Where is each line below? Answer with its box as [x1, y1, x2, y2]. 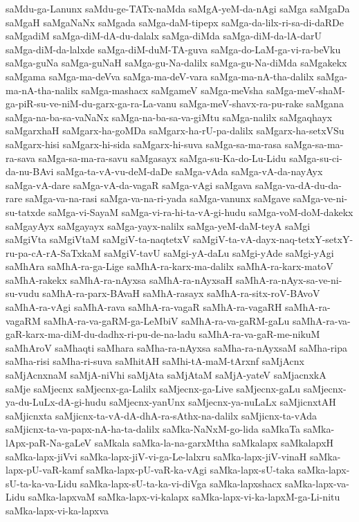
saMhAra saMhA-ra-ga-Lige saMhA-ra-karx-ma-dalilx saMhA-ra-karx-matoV [6, 259, 333, 273]
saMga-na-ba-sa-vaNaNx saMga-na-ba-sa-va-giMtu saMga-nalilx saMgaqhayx [6, 109, 333, 124]
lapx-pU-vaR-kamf [6, 462, 84, 477]
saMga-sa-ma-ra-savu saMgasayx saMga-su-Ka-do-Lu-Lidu [38, 150, 286, 165]
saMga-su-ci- [289, 150, 342, 165]
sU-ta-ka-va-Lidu [6, 476, 77, 490]
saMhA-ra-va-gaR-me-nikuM [199, 327, 320, 341]
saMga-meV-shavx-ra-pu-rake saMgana [179, 96, 344, 111]
